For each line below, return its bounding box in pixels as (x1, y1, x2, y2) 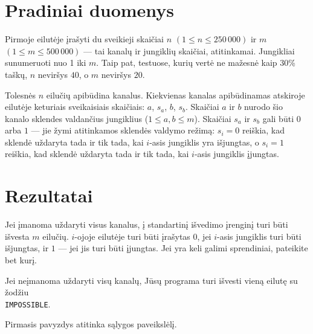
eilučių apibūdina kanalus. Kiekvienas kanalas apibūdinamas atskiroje (46, 88, 305, 101)
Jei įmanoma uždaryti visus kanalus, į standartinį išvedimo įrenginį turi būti (5, 218, 288, 231)
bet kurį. (5, 253, 37, 266)
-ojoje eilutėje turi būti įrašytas (74, 230, 190, 242)
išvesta (5, 230, 30, 242)
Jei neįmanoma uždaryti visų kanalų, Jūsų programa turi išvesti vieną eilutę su (5, 274, 298, 286)
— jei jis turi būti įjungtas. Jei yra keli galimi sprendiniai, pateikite (58, 242, 308, 254)
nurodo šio (244, 100, 283, 113)
